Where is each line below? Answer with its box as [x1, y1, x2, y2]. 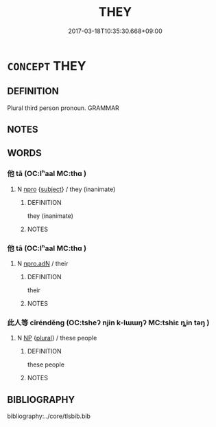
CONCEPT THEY [7, 58, 87, 74]
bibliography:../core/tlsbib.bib [7, 412, 91, 420]
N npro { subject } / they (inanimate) [16, 185, 116, 193]
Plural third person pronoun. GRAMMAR [7, 104, 120, 112]
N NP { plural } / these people [16, 334, 97, 342]
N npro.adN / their [16, 259, 69, 268]
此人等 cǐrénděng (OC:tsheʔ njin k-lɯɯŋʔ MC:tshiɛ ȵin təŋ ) [7, 318, 210, 327]
